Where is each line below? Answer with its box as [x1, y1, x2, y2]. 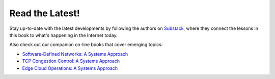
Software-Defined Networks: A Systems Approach [22, 51, 128, 57]
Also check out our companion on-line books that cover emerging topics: [9, 42, 163, 48]
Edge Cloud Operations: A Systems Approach [22, 65, 118, 71]
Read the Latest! [9, 8, 80, 19]
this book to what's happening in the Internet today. [9, 32, 118, 38]
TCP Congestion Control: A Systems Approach [22, 58, 120, 64]
